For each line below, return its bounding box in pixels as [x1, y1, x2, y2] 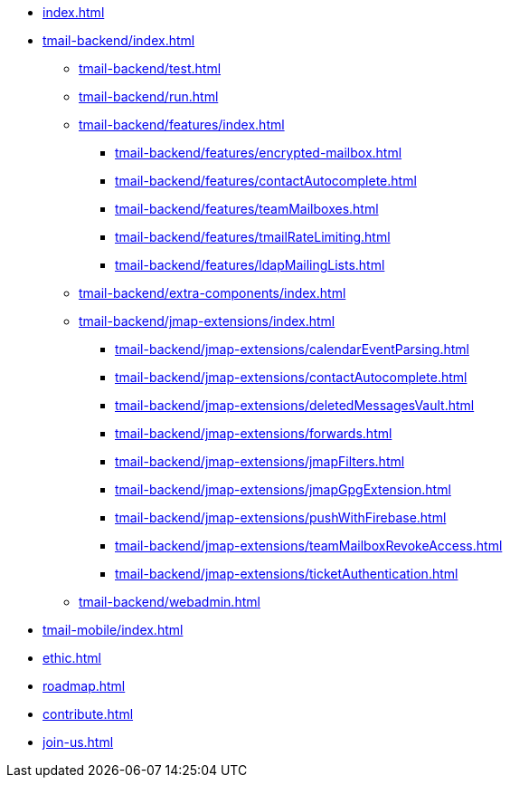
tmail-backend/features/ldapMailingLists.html [115, 257, 385, 273]
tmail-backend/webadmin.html [79, 594, 260, 609]
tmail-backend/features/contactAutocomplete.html [115, 173, 417, 188]
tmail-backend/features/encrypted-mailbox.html [115, 145, 402, 160]
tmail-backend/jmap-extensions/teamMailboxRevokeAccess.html [115, 538, 503, 553]
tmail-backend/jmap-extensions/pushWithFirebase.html [115, 510, 447, 525]
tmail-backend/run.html [79, 89, 219, 104]
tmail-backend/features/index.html [79, 117, 285, 132]
